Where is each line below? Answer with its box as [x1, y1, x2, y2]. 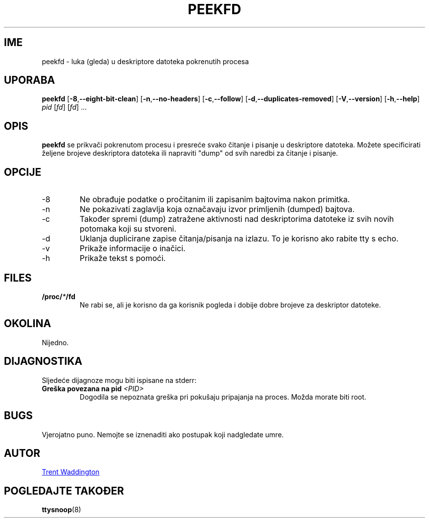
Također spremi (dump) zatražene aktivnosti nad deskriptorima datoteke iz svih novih [79, 214, 394, 224]
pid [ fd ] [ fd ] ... [42, 103, 87, 112]
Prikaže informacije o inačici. [79, 243, 186, 254]
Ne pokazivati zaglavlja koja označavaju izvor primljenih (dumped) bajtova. [79, 204, 355, 214]
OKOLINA [4, 317, 51, 330]
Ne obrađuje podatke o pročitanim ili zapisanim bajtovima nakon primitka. [79, 194, 350, 205]
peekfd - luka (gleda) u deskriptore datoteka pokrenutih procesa [42, 57, 249, 66]
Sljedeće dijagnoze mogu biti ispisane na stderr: [42, 376, 197, 384]
